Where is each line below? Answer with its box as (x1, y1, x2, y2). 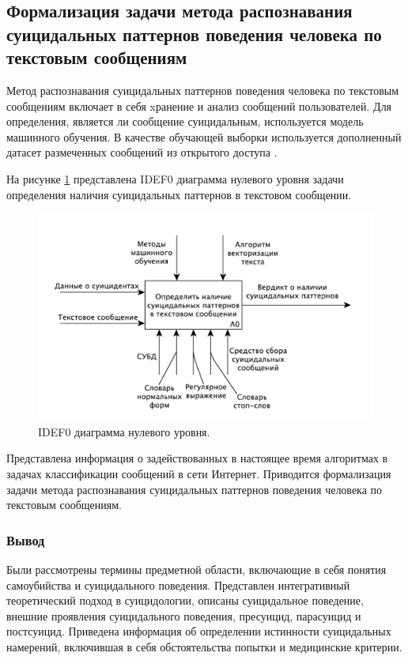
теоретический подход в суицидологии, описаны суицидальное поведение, (6, 592, 364, 609)
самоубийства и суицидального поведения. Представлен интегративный (6, 576, 350, 593)
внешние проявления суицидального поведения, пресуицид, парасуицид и (6, 607, 361, 624)
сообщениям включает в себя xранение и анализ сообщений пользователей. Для (6, 97, 392, 114)
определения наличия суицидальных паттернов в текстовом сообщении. (6, 186, 352, 202)
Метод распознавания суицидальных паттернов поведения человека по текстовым (6, 81, 399, 98)
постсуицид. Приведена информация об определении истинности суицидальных (6, 623, 391, 639)
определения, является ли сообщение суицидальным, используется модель (6, 113, 364, 130)
